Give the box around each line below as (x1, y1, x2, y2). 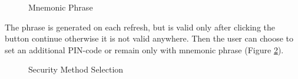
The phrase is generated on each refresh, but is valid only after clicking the (5, 20, 275, 33)
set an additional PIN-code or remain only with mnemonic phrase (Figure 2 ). (5, 43, 284, 56)
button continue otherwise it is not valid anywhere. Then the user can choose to (5, 32, 294, 44)
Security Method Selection (28, 63, 124, 75)
